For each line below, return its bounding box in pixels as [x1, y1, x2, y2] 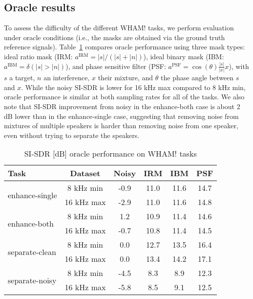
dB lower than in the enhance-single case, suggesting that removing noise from [4, 111, 239, 121]
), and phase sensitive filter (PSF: [65, 61, 166, 71]
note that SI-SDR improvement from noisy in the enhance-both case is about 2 [4, 101, 240, 111]
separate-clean [8, 246, 56, 257]
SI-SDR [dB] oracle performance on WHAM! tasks [24, 148, 197, 160]
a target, [9, 72, 35, 83]
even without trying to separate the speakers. [4, 130, 140, 140]
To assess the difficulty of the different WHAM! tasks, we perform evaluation [4, 23, 234, 33]
